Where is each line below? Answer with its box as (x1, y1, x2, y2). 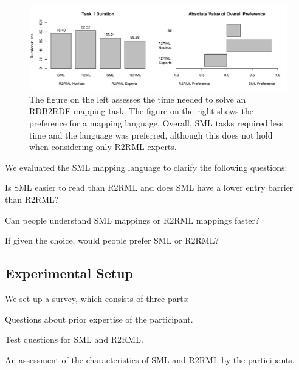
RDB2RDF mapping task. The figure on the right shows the (29, 104, 253, 117)
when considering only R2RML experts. (29, 140, 177, 153)
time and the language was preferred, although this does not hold (29, 128, 273, 141)
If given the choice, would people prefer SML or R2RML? (5, 234, 219, 247)
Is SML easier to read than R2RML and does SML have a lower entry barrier (5, 181, 294, 194)
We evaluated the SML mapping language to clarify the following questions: (5, 160, 287, 173)
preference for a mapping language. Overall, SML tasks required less (29, 116, 284, 129)
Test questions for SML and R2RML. (5, 333, 143, 346)
